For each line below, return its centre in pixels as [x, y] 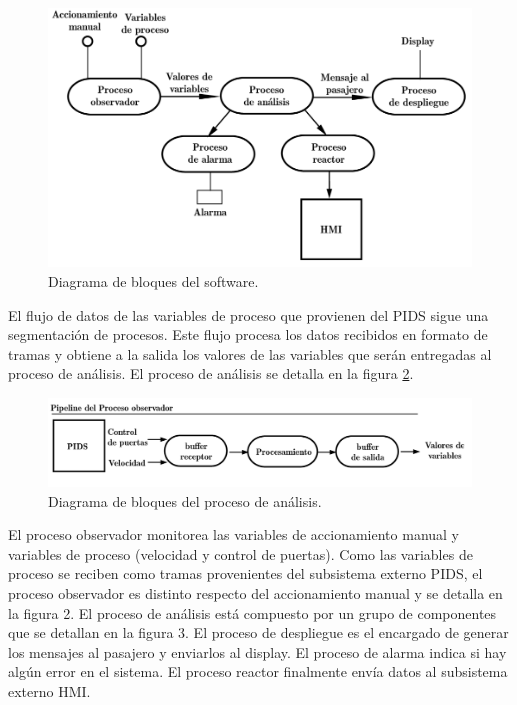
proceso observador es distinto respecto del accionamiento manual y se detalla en [255, 593]
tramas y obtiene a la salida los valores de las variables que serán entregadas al [250, 353]
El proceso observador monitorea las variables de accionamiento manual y [234, 534]
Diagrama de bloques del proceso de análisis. [185, 500]
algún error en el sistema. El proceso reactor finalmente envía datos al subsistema [258, 671]
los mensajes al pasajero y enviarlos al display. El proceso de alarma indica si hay [257, 651]
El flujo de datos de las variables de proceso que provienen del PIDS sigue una [248, 314]
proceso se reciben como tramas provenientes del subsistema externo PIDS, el [245, 573]
